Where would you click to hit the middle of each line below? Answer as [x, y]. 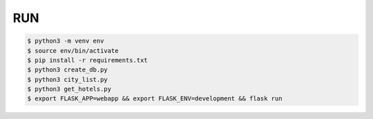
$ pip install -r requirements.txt [87, 60]
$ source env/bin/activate [73, 51]
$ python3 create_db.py [68, 70]
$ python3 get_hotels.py [69, 89]
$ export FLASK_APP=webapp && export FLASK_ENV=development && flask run [155, 99]
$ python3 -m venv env [66, 41]
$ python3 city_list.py [68, 79]
